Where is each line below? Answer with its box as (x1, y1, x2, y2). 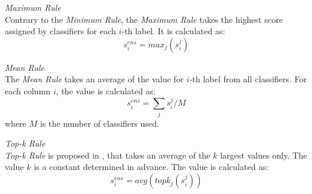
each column (5, 84, 50, 97)
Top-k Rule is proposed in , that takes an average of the (5, 148, 210, 161)
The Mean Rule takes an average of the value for (5, 73, 184, 85)
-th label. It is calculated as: (121, 25, 225, 37)
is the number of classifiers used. (40, 117, 159, 129)
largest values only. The (220, 148, 307, 161)
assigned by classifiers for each (5, 25, 116, 37)
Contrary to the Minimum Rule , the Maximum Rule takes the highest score (5, 13, 283, 25)
